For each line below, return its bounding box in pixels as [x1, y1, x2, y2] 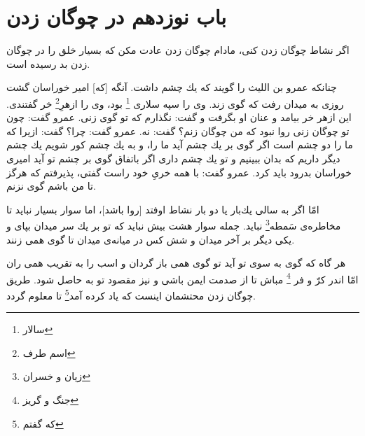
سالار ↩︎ [22, 322, 53, 337]
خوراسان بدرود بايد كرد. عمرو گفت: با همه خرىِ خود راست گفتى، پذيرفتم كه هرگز [6, 164, 352, 179]
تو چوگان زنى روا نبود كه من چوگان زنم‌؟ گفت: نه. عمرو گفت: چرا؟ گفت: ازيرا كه [6, 123, 350, 138]
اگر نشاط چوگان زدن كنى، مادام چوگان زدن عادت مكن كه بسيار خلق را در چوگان [6, 43, 350, 57]
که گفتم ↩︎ [22, 416, 64, 430]
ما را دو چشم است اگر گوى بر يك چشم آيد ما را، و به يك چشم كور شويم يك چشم [6, 137, 353, 152]
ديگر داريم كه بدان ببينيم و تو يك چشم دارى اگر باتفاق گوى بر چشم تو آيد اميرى [6, 150, 340, 165]
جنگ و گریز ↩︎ [22, 393, 79, 407]
